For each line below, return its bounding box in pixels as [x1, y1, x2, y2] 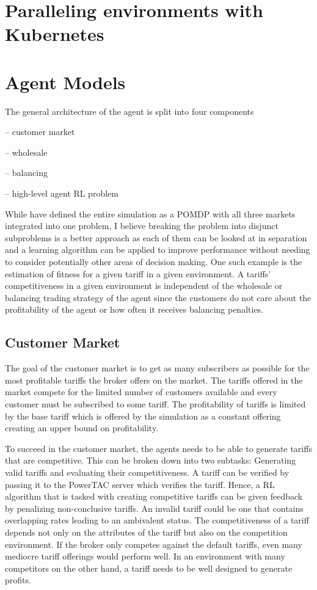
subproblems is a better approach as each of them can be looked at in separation [5, 231, 307, 244]
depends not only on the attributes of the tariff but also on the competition [5, 525, 288, 538]
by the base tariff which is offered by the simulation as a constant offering [5, 409, 281, 422]
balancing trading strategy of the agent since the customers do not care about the [5, 291, 312, 304]
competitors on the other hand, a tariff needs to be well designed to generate [5, 561, 293, 574]
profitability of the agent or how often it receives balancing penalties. [5, 303, 264, 316]
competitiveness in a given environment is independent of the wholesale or [5, 279, 283, 292]
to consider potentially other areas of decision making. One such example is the [5, 255, 302, 268]
